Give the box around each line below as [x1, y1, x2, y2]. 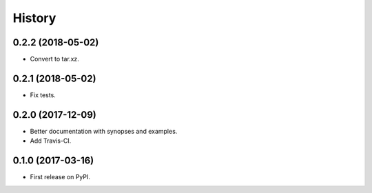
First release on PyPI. [30, 173, 91, 181]
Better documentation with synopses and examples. [30, 127, 178, 135]
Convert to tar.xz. [30, 55, 79, 63]
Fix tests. [30, 90, 56, 99]
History [12, 10, 56, 26]
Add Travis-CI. [30, 136, 72, 145]
